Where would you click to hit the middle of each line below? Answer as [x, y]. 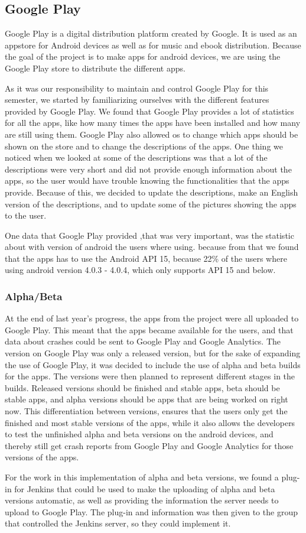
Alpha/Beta [34, 296]
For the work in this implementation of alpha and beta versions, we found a [142, 477]
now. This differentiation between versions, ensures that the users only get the [146, 411]
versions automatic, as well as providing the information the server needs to [142, 500]
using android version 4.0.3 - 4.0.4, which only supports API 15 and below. [140, 270]
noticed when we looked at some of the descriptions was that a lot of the [136, 157]
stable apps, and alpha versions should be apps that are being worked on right [147, 399]
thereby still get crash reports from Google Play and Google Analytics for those [149, 445]
